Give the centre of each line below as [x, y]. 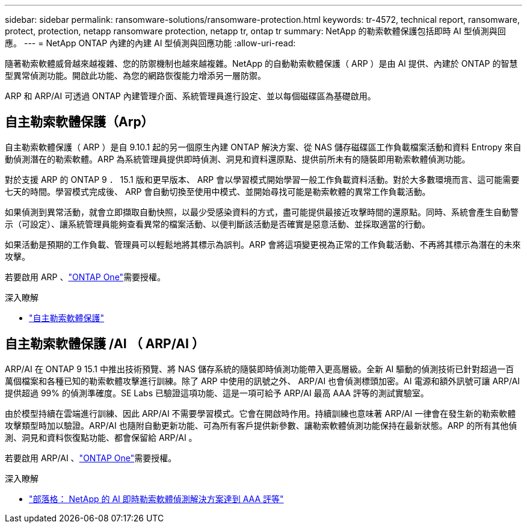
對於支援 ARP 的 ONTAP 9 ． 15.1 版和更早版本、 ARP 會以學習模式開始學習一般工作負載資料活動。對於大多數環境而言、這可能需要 [262, 179]
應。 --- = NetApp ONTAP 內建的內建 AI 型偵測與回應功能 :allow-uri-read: [150, 43]
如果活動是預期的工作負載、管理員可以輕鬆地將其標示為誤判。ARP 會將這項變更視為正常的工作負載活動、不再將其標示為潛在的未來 [263, 244]
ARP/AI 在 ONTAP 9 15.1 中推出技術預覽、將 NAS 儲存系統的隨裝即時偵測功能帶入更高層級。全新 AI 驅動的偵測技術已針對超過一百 [260, 369]
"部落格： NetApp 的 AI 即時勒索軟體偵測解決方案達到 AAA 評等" [156, 499]
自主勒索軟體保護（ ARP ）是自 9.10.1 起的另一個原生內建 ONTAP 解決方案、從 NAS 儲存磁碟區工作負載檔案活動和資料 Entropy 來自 [263, 147]
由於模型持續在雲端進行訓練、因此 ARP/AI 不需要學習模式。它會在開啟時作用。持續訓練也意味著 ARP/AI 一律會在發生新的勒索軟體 [260, 413]
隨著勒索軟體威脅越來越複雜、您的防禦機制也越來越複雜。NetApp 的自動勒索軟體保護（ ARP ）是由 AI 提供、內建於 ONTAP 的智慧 [261, 63]
